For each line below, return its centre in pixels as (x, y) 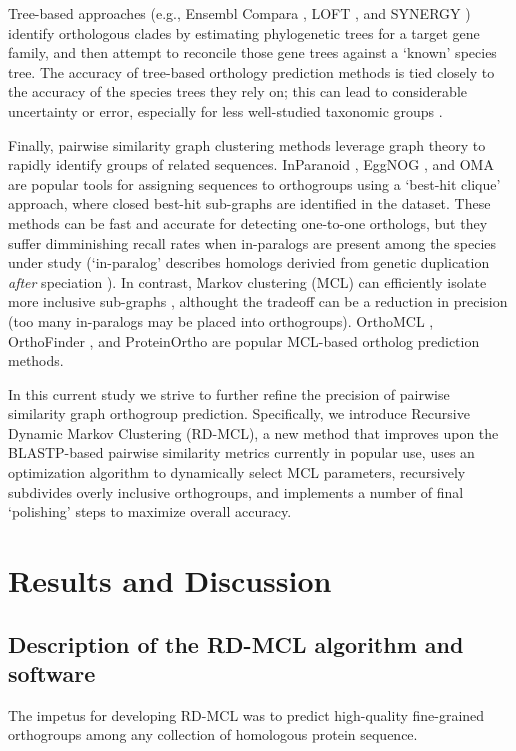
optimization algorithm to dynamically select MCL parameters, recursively (237, 472)
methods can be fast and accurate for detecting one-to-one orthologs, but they (248, 222)
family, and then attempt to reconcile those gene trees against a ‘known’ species (252, 52)
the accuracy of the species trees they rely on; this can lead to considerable (237, 91)
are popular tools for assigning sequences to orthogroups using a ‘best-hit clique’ (254, 183)
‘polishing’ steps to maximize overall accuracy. (150, 511)
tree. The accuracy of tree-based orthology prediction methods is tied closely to (251, 71)
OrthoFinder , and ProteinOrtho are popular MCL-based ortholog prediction (244, 340)
